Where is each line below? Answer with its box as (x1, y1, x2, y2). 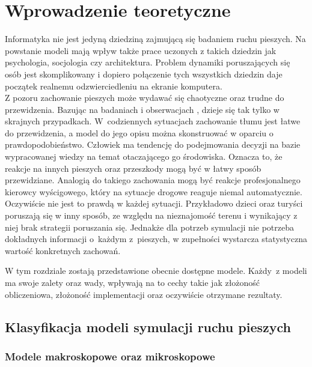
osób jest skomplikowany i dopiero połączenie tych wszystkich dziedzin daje (5, 67, 283, 80)
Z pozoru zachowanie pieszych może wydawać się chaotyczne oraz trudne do (5, 91, 284, 104)
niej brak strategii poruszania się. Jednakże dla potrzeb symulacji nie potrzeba (5, 220, 294, 233)
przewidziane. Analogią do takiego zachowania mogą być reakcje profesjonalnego (5, 174, 301, 186)
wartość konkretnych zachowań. (5, 244, 121, 256)
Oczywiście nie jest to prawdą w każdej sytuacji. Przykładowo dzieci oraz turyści (5, 197, 303, 210)
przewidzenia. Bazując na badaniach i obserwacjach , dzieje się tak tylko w (5, 103, 280, 115)
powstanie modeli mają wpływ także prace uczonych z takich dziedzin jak (5, 44, 277, 56)
